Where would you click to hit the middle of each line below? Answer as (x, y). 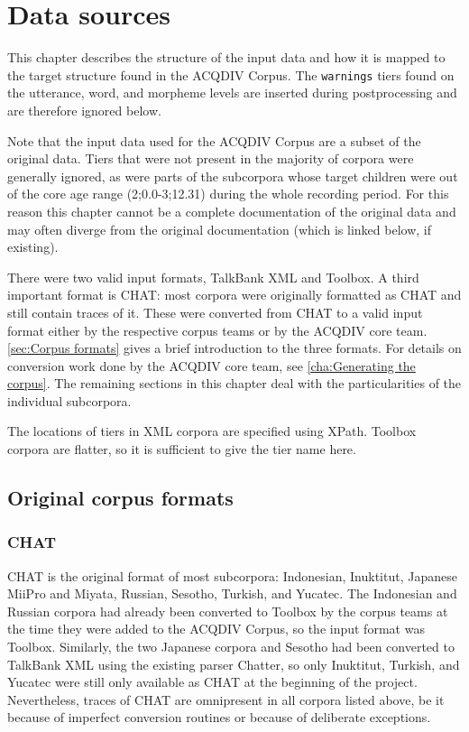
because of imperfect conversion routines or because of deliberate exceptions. (219, 717)
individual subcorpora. (69, 400)
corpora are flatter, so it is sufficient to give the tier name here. (182, 449)
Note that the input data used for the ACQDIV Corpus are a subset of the (214, 140)
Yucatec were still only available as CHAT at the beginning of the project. (212, 682)
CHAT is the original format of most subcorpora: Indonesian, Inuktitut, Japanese (232, 575)
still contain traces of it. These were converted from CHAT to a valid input (215, 312)
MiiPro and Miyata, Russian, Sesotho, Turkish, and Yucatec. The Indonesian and (232, 593)
